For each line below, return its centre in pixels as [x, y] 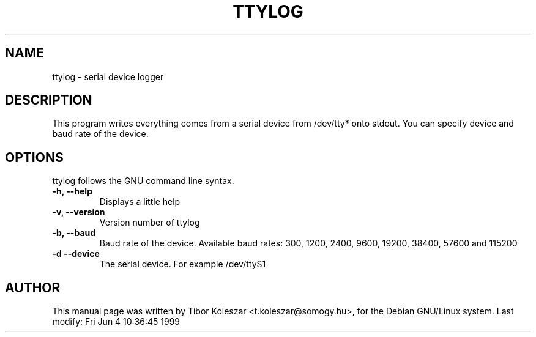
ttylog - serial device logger [108, 76]
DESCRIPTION [49, 100]
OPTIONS [34, 157]
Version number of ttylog [150, 223]
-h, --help [72, 191]
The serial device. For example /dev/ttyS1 [183, 264]
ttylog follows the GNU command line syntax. [143, 181]
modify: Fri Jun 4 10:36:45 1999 [116, 322]
